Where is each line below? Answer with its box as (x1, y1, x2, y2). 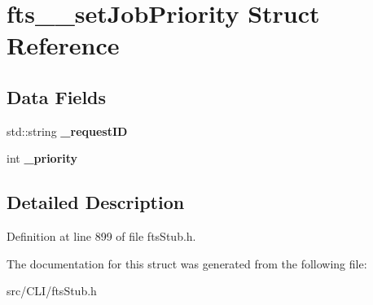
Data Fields (7, 84, 107, 109)
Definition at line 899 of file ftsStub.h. (7, 228, 196, 245)
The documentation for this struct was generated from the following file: (7, 255, 367, 272)
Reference (7, 28, 120, 62)
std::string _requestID (7, 122, 128, 139)
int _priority (7, 150, 78, 167)
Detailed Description (7, 190, 185, 215)
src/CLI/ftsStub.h (7, 282, 97, 299)
